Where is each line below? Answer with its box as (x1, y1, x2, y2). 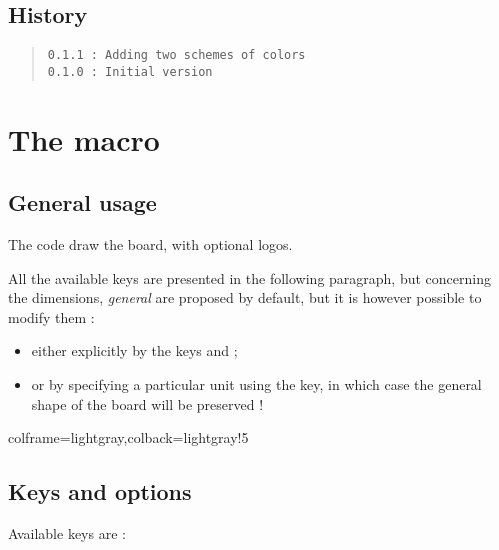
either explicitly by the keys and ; (31, 340, 238, 361)
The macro (8, 118, 160, 159)
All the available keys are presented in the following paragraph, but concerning (8, 267, 491, 288)
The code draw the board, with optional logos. (8, 234, 293, 255)
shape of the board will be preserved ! (31, 393, 264, 414)
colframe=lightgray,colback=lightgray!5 (8, 427, 249, 448)
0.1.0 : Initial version (47, 64, 213, 79)
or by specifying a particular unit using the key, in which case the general (31, 374, 482, 395)
